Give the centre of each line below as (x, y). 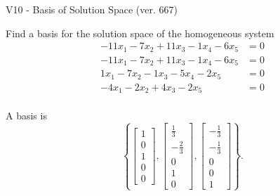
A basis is (26, 116)
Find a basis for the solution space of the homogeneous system (140, 33)
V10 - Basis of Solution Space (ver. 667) (92, 9)
